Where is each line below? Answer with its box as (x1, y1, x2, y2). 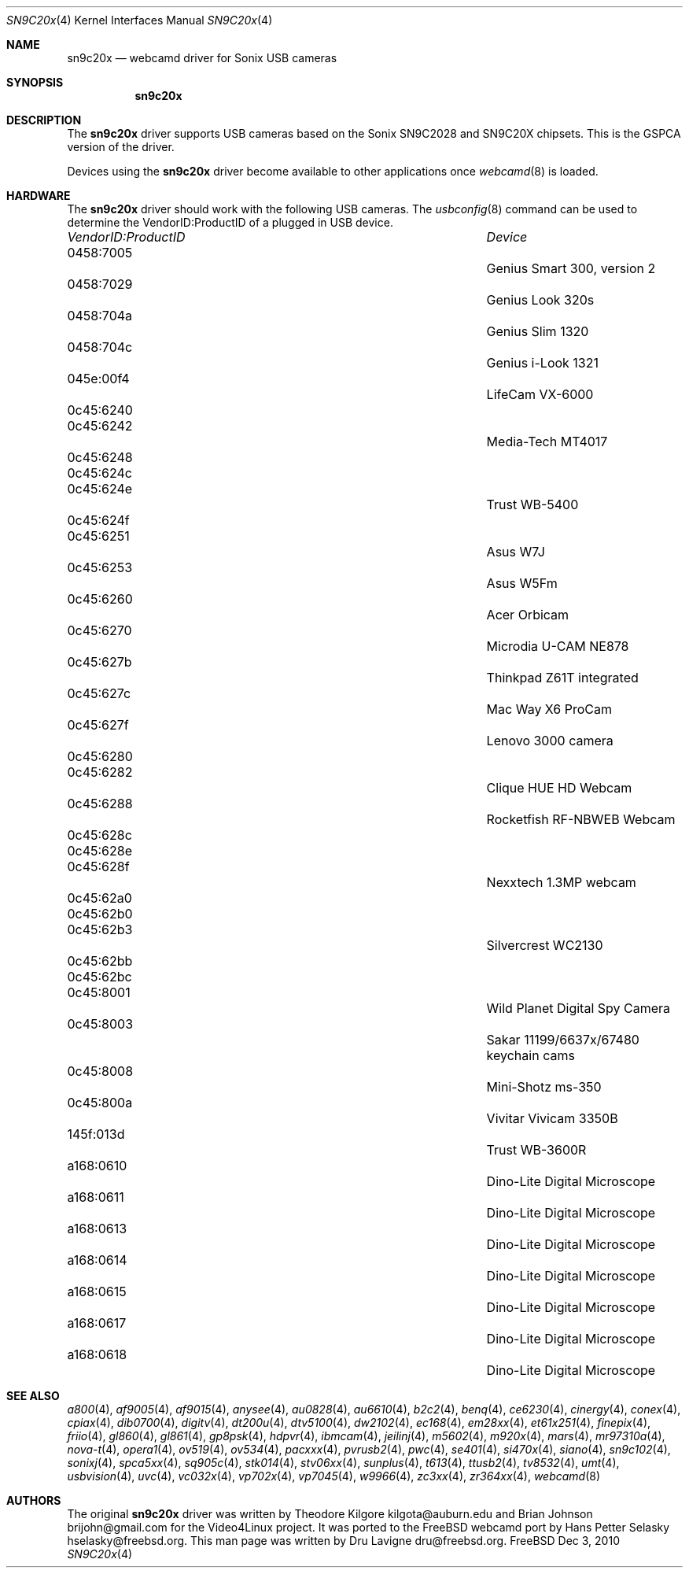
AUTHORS (6, 1494, 61, 1507)
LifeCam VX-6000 (486, 386, 594, 402)
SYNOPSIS (6, 76, 64, 89)
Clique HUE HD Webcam (486, 780, 632, 796)
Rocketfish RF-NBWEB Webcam (486, 811, 676, 827)
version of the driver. (67, 140, 175, 153)
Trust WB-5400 (486, 497, 579, 512)
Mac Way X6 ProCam (486, 701, 612, 717)
